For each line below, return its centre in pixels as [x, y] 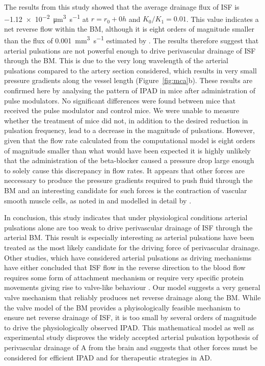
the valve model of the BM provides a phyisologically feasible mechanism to [122, 307]
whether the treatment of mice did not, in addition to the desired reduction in [126, 120]
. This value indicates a [222, 19]
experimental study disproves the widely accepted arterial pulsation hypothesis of [131, 337]
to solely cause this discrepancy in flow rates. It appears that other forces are [125, 170]
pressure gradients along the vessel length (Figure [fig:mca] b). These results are [128, 80]
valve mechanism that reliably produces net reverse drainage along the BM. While [132, 297]
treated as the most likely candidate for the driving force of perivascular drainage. [132, 247]
